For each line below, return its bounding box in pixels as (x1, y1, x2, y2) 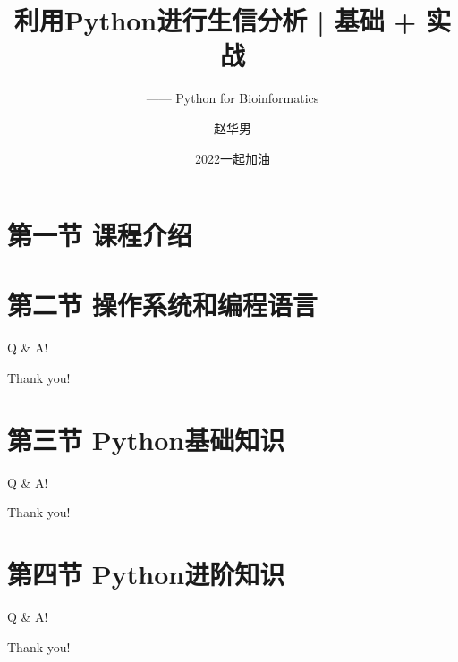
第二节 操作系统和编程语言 (7, 286, 318, 323)
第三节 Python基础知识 (7, 420, 285, 457)
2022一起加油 (195, 149, 270, 167)
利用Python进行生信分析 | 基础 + (13, 2, 417, 38)
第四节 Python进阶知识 (7, 556, 285, 592)
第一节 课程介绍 (7, 216, 192, 253)
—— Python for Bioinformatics (146, 89, 319, 107)
